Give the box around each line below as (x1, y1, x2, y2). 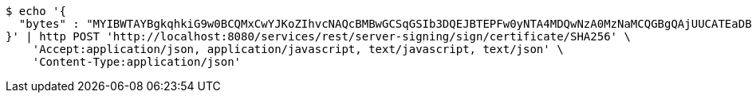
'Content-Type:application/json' (32, 55, 242, 68)
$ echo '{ (6, 5, 66, 17)
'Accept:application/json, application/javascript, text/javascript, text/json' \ (32, 43, 564, 55)
